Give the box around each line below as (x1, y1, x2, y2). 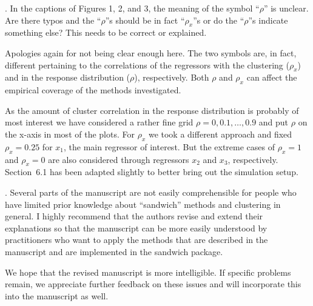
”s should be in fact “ (105, 13, 185, 26)
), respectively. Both (134, 71, 209, 84)
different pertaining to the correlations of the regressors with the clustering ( (5, 58, 289, 71)
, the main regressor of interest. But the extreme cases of (64, 140, 275, 153)
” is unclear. (263, 2, 309, 14)
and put (258, 116, 289, 128)
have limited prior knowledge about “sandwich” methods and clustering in (5, 198, 281, 210)
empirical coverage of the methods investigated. (5, 84, 181, 96)
